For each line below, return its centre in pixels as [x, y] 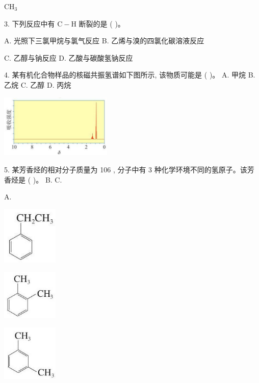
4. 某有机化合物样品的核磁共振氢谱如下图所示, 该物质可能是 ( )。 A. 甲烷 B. [130, 75]
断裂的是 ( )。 [102, 23]
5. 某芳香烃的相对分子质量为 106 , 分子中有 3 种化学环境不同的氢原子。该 [126, 170]
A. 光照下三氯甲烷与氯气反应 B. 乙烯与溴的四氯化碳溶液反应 [104, 41]
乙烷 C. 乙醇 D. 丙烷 [38, 84]
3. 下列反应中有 [30, 23]
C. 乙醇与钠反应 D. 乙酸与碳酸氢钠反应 [69, 57]
